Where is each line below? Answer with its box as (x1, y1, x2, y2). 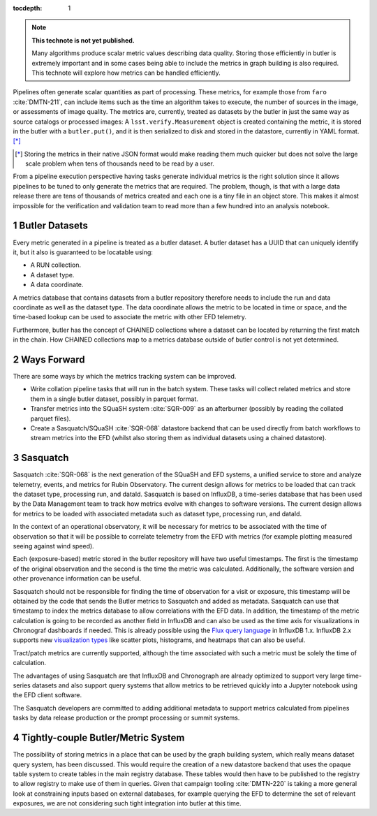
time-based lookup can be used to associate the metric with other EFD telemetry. (13, 313, 247, 321)
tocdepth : (13, 4, 43, 12)
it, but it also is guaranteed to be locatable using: (13, 248, 154, 256)
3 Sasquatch (13, 452, 69, 464)
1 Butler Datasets (13, 220, 89, 232)
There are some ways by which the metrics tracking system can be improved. (13, 372, 237, 380)
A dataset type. (30, 270, 75, 279)
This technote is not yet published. (31, 36, 135, 45)
